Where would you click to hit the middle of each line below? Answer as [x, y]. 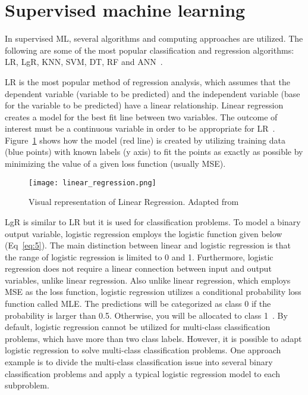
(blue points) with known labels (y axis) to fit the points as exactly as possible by [154, 152]
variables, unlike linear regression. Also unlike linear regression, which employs [148, 280]
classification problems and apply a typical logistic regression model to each [142, 373]
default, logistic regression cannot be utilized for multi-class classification [138, 327]
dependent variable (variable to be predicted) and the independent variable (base [153, 93]
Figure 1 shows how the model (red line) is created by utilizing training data [145, 140]
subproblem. [27, 385]
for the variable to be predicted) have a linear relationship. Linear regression [144, 105]
